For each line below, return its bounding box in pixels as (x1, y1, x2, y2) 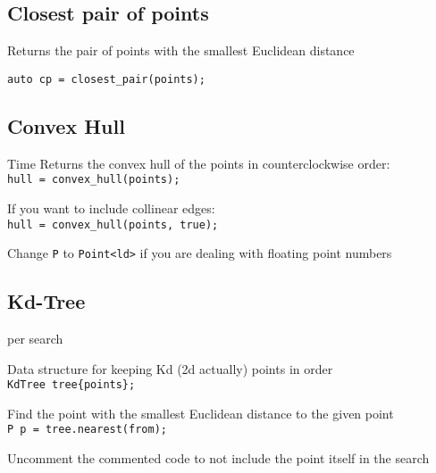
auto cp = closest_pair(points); (7, 72, 205, 86)
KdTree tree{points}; (7, 378, 136, 392)
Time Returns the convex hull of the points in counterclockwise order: (7, 154, 390, 172)
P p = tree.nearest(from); (7, 423, 167, 436)
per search (7, 329, 63, 348)
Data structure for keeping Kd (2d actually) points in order (7, 359, 333, 378)
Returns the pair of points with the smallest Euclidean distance (7, 41, 355, 60)
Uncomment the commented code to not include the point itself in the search (7, 449, 430, 468)
